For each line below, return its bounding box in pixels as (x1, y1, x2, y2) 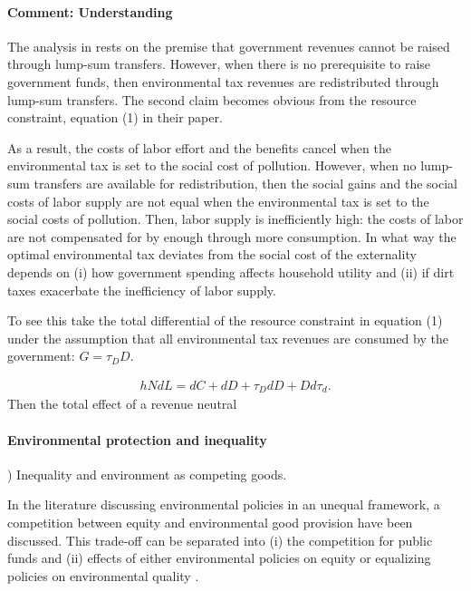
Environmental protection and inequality (7, 430, 267, 449)
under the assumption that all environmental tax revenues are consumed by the (7, 328, 448, 347)
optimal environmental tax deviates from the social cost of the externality (7, 245, 417, 264)
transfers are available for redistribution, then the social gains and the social (34, 173, 458, 192)
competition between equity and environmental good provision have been (7, 512, 413, 531)
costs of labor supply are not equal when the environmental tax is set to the (7, 191, 429, 210)
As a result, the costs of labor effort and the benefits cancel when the (7, 138, 391, 157)
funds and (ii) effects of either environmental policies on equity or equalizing (7, 548, 431, 567)
